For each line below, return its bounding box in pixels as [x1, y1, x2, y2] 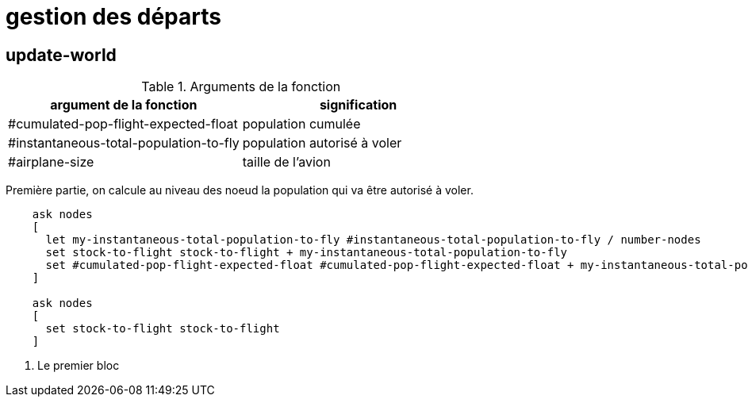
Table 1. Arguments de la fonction [141, 79, 341, 95]
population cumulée [242, 116, 361, 132]
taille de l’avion [242, 154, 331, 171]
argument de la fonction [50, 97, 198, 113]
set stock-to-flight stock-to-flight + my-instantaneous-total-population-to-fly [45, 246, 568, 259]
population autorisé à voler [242, 135, 402, 152]
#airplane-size [8, 154, 94, 171]
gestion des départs [6, 3, 221, 30]
